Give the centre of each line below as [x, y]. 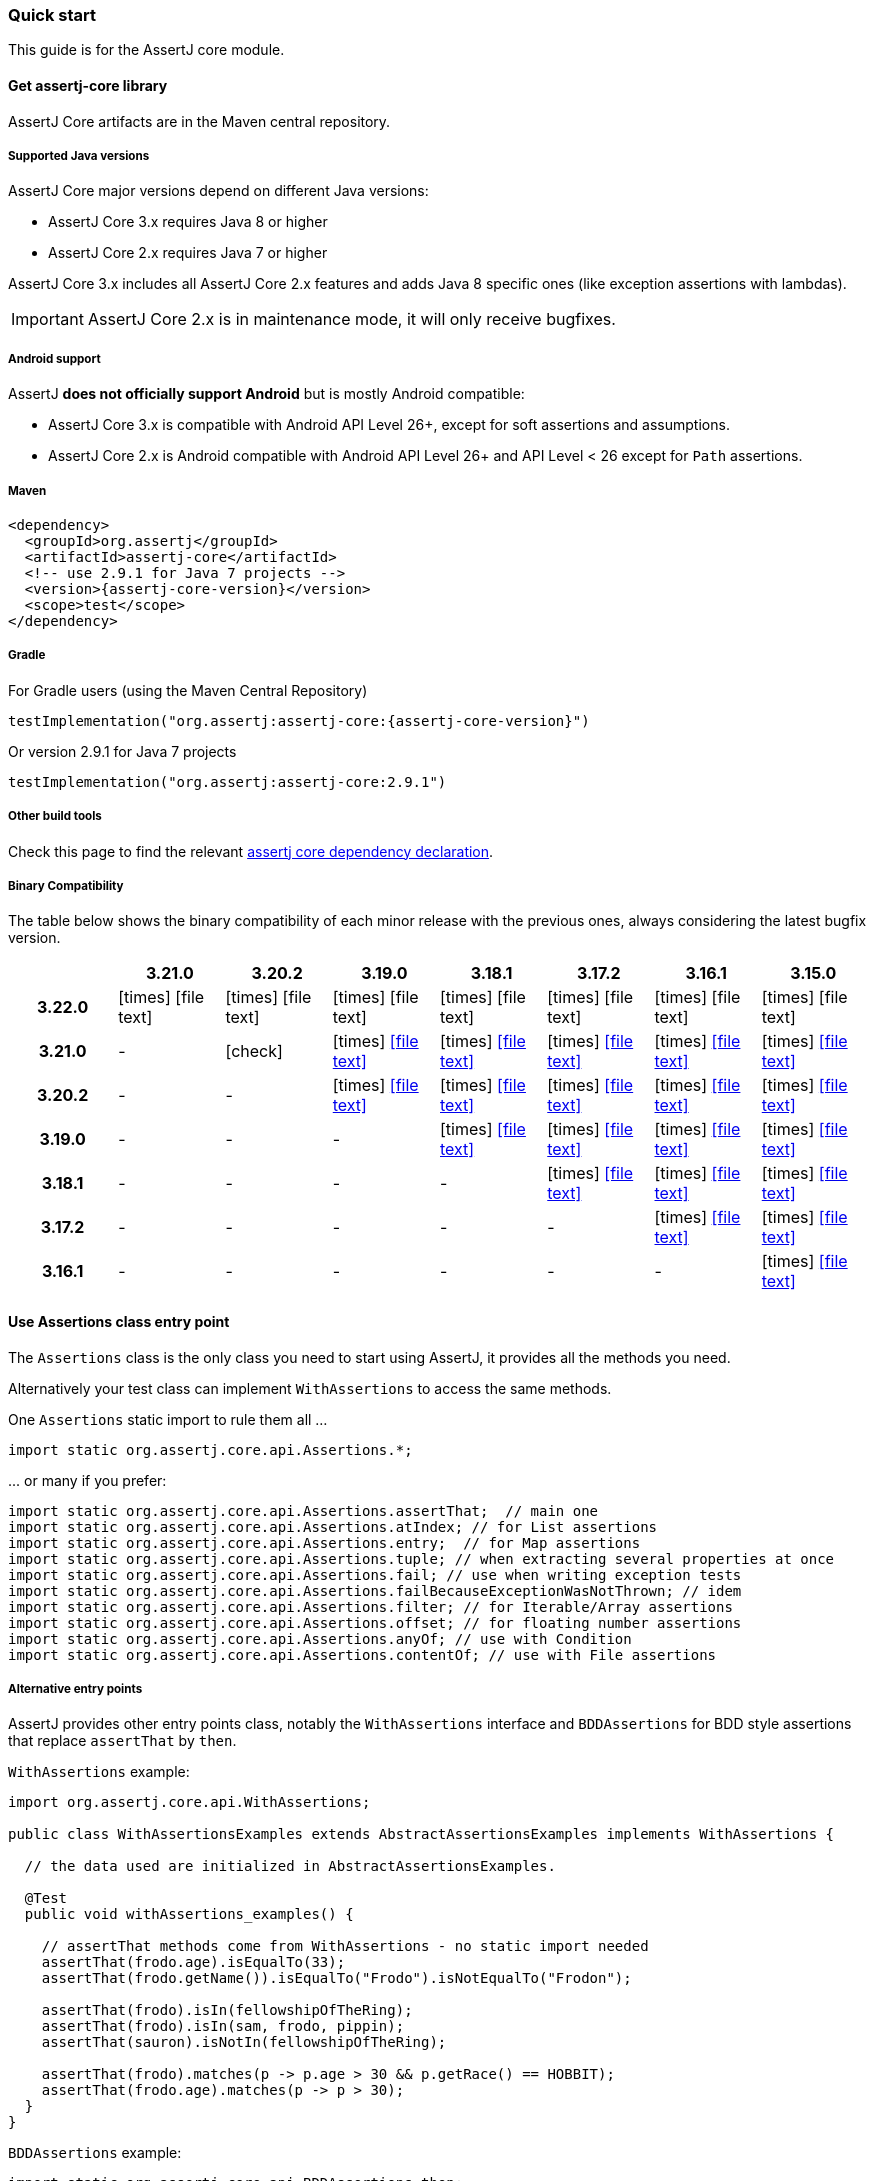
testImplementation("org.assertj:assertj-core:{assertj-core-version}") [299, 720]
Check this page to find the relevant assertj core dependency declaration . [251, 851]
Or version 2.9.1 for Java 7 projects [122, 751]
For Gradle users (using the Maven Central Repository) [188, 690]
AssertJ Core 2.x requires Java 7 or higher [188, 253]
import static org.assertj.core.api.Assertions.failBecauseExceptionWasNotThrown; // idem [375, 1590]
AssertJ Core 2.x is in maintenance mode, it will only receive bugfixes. [351, 319]
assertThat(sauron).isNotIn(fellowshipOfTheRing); [244, 2042]
